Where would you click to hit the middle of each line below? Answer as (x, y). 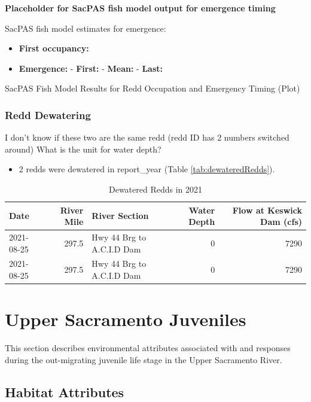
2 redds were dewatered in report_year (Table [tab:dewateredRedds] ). (147, 169)
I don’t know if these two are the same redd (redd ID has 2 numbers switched (147, 137)
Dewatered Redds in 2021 (155, 189)
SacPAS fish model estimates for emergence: (86, 28)
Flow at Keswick (267, 210)
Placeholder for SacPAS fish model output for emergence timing (140, 8)
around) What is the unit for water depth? (83, 149)
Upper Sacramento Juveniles (126, 319)
